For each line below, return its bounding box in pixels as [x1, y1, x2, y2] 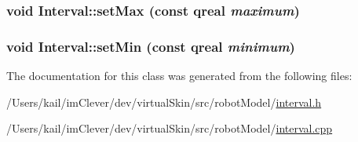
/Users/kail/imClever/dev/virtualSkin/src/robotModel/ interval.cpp [6, 120, 333, 137]
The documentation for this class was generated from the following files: [6, 67, 353, 84]
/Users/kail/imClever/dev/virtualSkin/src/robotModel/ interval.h [6, 93, 322, 110]
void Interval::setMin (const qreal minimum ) [6, 36, 295, 56]
